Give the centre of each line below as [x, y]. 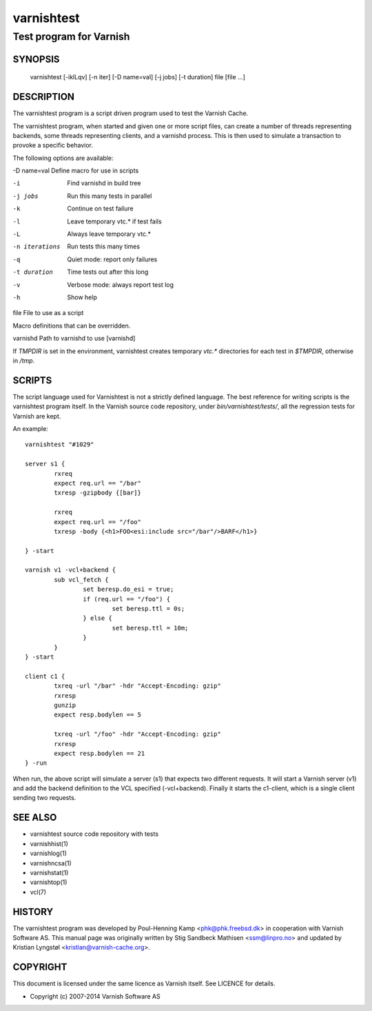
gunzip [65, 705]
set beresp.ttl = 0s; [148, 609]
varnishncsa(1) [51, 863]
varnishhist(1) [49, 843]
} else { [98, 618]
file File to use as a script [48, 313]
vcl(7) [38, 892]
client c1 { [45, 676]
